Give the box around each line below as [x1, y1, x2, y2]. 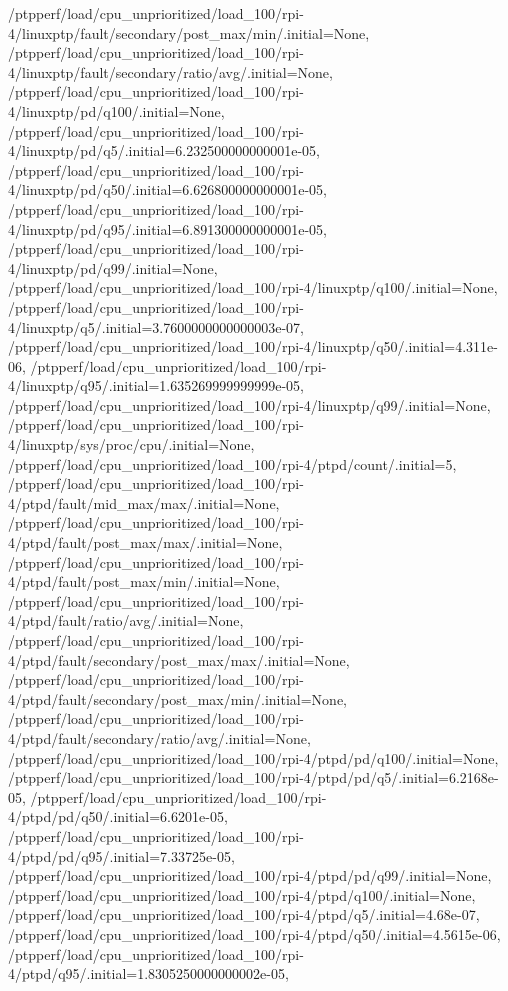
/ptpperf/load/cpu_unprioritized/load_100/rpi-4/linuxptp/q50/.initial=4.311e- [8, 336, 498, 357]
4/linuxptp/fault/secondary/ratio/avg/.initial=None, [8, 61, 333, 82]
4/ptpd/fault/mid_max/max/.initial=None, [8, 492, 280, 513]
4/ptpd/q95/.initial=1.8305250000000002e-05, [8, 963, 289, 984]
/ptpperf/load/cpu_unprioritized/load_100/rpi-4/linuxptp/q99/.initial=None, [8, 394, 491, 415]
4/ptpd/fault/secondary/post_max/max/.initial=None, [8, 649, 350, 670]
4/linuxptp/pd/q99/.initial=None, [8, 257, 218, 278]
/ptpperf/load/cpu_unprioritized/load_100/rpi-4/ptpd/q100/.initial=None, [8, 884, 476, 905]
